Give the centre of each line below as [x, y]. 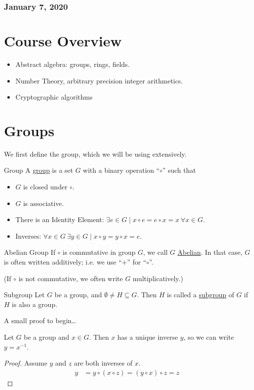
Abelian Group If [30, 252]
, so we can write [209, 337]
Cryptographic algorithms [54, 97]
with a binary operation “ [121, 170]
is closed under [45, 187]
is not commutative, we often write [71, 278]
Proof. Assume [26, 363]
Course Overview [63, 41]
